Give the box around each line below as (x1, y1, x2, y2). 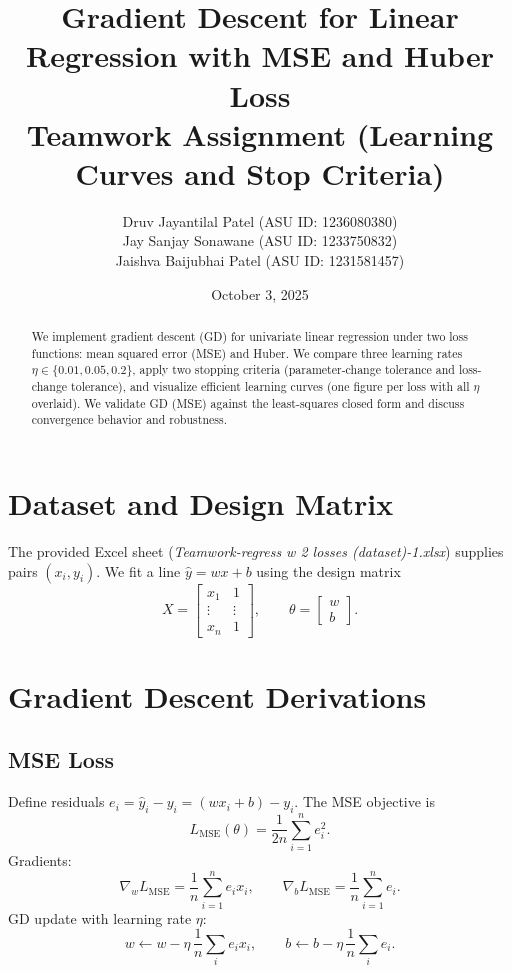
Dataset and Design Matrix (8, 482, 394, 523)
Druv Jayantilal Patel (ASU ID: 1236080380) (122, 210, 398, 231)
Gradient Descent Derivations (8, 675, 427, 716)
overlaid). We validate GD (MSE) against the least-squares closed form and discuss (31, 394, 465, 411)
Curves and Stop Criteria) (75, 152, 445, 193)
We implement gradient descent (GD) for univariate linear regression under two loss (31, 328, 468, 345)
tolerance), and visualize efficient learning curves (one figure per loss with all (71, 378, 470, 395)
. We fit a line (96, 560, 181, 581)
